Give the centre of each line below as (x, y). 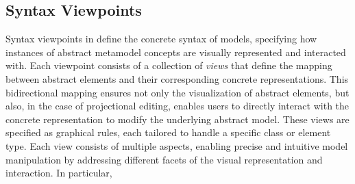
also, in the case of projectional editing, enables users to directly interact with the (177, 106)
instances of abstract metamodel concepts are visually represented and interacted (176, 52)
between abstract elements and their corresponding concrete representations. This (177, 78)
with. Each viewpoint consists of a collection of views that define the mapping (169, 65)
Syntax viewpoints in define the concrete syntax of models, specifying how (161, 39)
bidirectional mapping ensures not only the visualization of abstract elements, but (177, 92)
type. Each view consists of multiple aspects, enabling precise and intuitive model (177, 145)
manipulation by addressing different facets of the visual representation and (164, 159)
